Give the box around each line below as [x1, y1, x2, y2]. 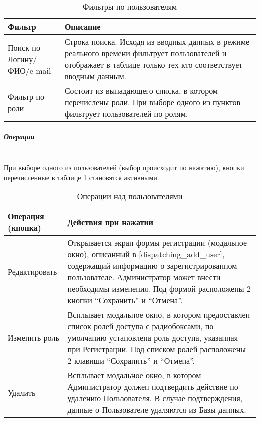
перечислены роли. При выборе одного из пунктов [64, 96, 241, 108]
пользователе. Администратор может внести [67, 271, 221, 283]
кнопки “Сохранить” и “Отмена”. [67, 294, 183, 306]
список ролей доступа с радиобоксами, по [67, 320, 214, 332]
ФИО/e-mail [8, 64, 51, 76]
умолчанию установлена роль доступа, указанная [67, 332, 238, 344]
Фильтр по [8, 90, 44, 102]
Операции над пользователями [77, 190, 183, 202]
